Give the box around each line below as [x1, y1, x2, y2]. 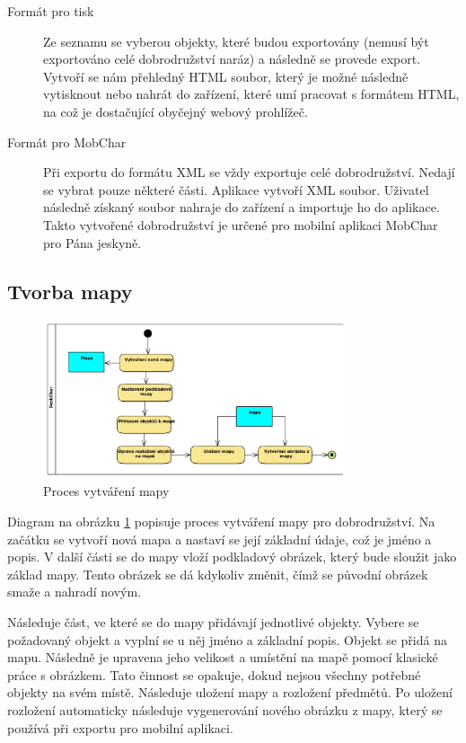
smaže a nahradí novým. [7, 582, 142, 601]
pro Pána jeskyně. [43, 233, 142, 252]
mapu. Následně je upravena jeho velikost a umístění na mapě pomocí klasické [7, 648, 438, 667]
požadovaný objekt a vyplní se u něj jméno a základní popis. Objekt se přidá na [7, 630, 447, 649]
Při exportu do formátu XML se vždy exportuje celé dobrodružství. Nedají [43, 163, 455, 181]
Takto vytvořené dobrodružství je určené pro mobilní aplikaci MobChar [43, 215, 438, 234]
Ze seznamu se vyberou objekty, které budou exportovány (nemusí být [43, 31, 429, 50]
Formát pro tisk [7, 2, 94, 20]
